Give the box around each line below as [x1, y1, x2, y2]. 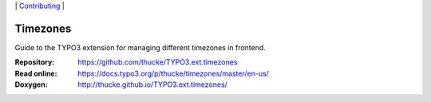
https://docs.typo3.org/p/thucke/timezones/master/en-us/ [77, 69, 269, 78]
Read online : [14, 69, 57, 78]
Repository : [14, 57, 55, 67]
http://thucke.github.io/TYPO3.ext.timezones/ [77, 80, 227, 89]
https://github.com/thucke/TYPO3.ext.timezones [77, 57, 238, 67]
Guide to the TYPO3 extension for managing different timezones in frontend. [14, 42, 267, 52]
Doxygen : [14, 80, 48, 89]
